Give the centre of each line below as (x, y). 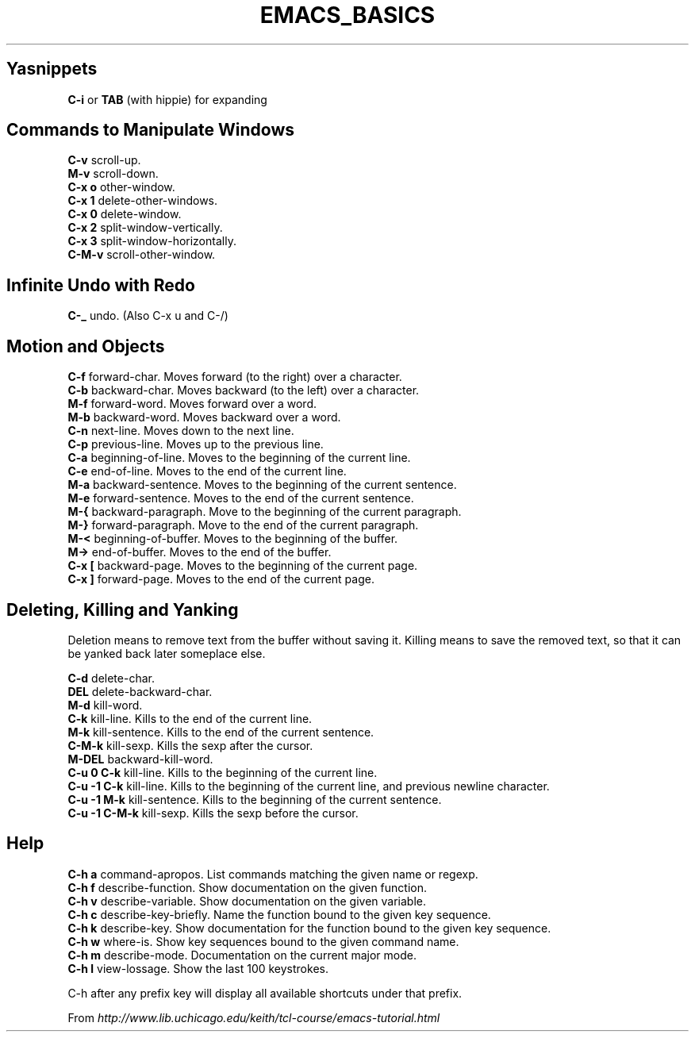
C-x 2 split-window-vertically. (145, 228)
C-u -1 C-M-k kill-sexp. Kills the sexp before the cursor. (213, 813)
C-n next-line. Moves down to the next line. (181, 431)
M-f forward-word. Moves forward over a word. (192, 404)
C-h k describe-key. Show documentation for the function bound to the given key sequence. (309, 928)
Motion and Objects (86, 346)
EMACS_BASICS (347, 15)
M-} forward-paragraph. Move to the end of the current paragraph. (243, 525)
